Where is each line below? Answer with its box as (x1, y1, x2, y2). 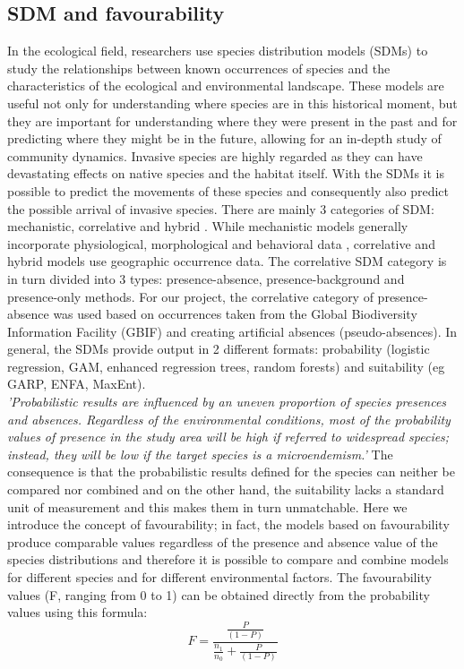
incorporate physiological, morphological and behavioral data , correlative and (7, 234, 435, 253)
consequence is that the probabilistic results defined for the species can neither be (7, 462, 456, 481)
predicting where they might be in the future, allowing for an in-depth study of (7, 129, 442, 148)
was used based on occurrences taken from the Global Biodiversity (53, 304, 417, 323)
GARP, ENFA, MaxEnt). (7, 374, 146, 393)
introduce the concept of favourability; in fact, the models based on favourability (7, 515, 450, 534)
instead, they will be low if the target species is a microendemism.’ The (7, 444, 393, 463)
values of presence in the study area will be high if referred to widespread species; (7, 427, 450, 446)
